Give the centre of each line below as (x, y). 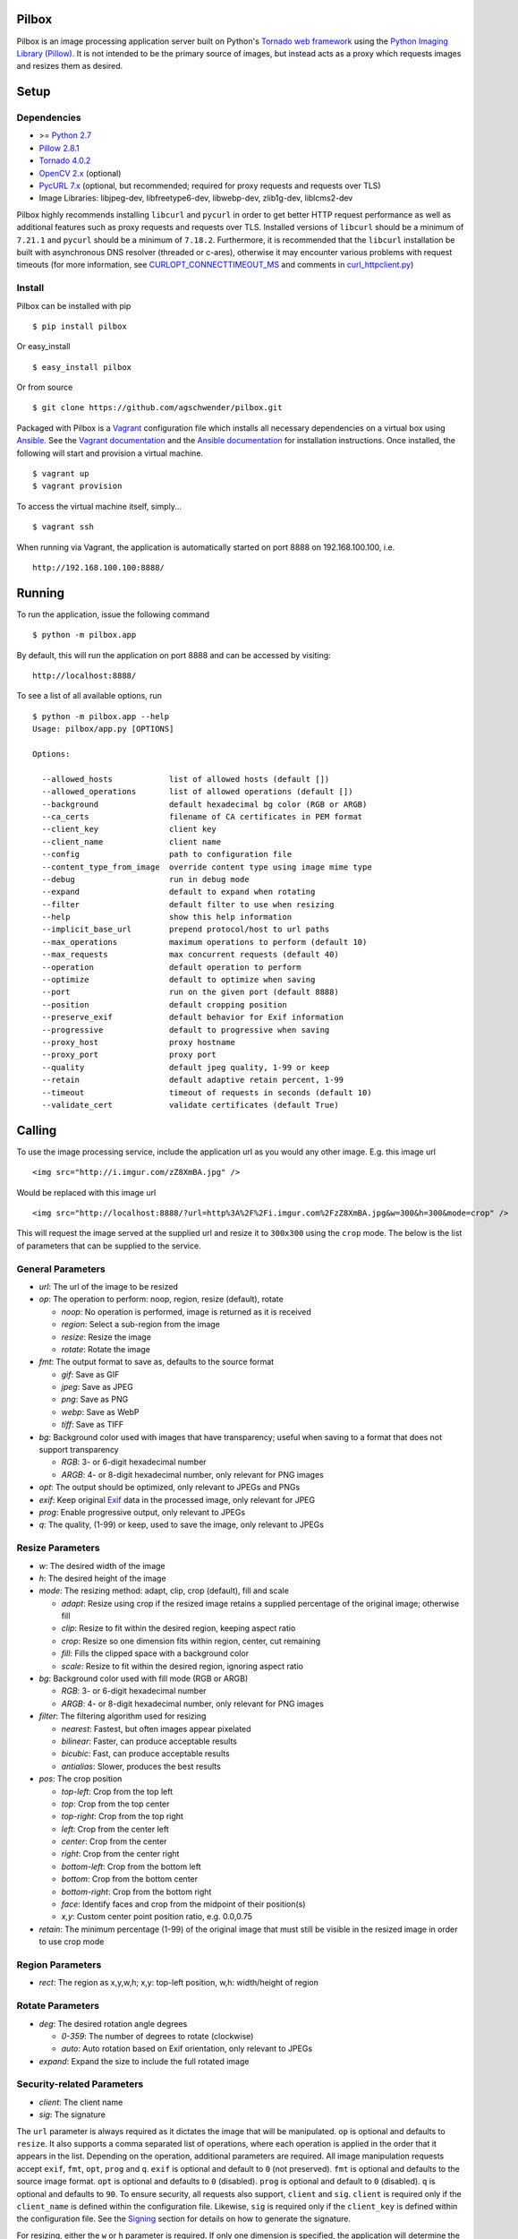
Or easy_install (43, 347)
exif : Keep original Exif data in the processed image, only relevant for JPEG (177, 1499)
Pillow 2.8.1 (59, 148)
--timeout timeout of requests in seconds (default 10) (207, 1092)
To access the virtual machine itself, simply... (99, 506)
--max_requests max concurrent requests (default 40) (190, 955)
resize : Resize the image (106, 1337)
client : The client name (81, 2102)
